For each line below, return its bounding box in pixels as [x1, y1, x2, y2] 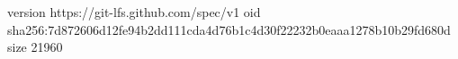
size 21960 [7, 38, 63, 56]
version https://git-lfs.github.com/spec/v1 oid [7, 3, 261, 21]
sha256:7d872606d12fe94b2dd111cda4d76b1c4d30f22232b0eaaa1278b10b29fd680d [7, 20, 451, 38]
